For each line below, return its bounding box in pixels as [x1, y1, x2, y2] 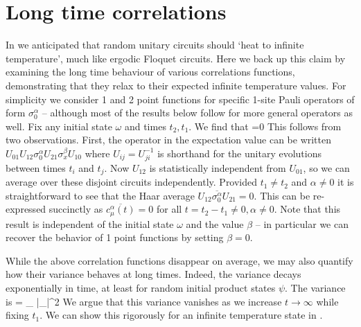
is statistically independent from [149, 160, 286, 175]
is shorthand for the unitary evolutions [157, 145, 322, 160]
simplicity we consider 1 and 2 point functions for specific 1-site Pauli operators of [6, 91, 355, 106]
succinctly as [49, 202, 103, 216]
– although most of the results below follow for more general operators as [42, 105, 353, 120]
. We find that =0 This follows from [188, 118, 342, 133]
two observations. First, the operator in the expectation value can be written [6, 132, 332, 147]
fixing [6, 308, 29, 322]
